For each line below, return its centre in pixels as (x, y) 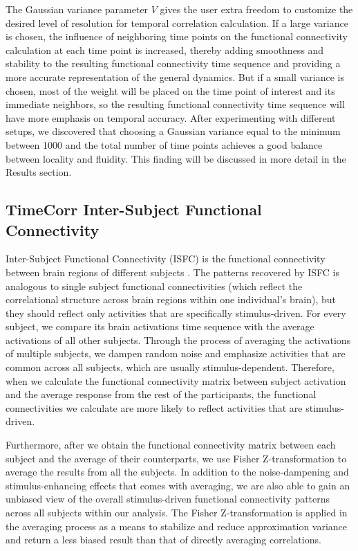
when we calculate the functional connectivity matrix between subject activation (176, 380)
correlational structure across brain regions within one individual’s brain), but (171, 299)
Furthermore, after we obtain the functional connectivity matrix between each (171, 445)
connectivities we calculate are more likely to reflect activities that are (154, 407)
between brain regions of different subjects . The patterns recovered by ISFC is (173, 272)
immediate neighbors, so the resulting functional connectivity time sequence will (175, 104)
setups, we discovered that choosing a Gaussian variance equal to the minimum (173, 131)
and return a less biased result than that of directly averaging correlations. (163, 540)
